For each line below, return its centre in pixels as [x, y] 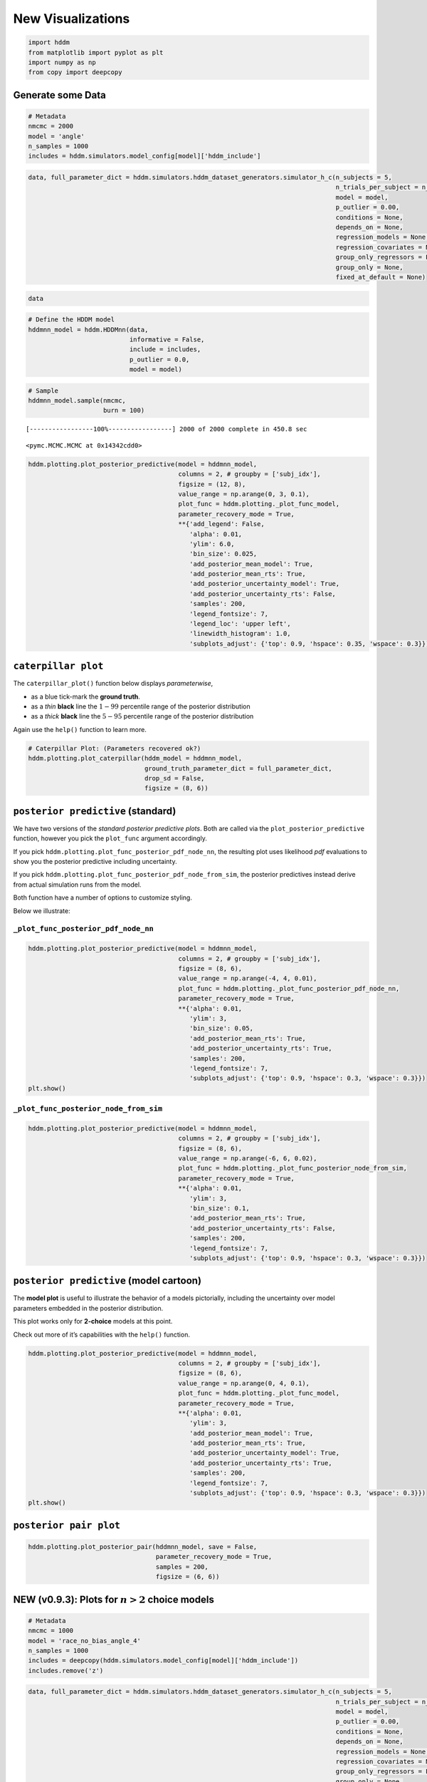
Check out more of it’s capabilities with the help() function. [101, 1334]
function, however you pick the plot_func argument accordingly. [110, 838]
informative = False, [167, 339]
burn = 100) [124, 411]
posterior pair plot [67, 1525]
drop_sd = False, [174, 778]
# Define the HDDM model [72, 320]
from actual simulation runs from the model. [77, 885]
